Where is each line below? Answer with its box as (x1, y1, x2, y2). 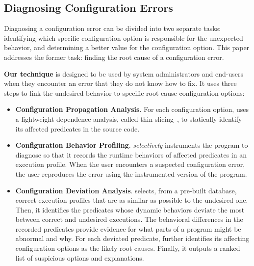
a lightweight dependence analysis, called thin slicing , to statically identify (15, 113, 242, 124)
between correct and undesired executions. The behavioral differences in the (15, 214, 243, 224)
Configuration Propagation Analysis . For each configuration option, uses (15, 104, 249, 114)
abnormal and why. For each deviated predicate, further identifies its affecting (15, 233, 250, 243)
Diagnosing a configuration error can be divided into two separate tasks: (4, 23, 221, 33)
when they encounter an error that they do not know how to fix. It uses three (4, 78, 237, 88)
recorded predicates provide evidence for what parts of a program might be (15, 223, 241, 234)
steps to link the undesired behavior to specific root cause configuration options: (4, 87, 245, 98)
